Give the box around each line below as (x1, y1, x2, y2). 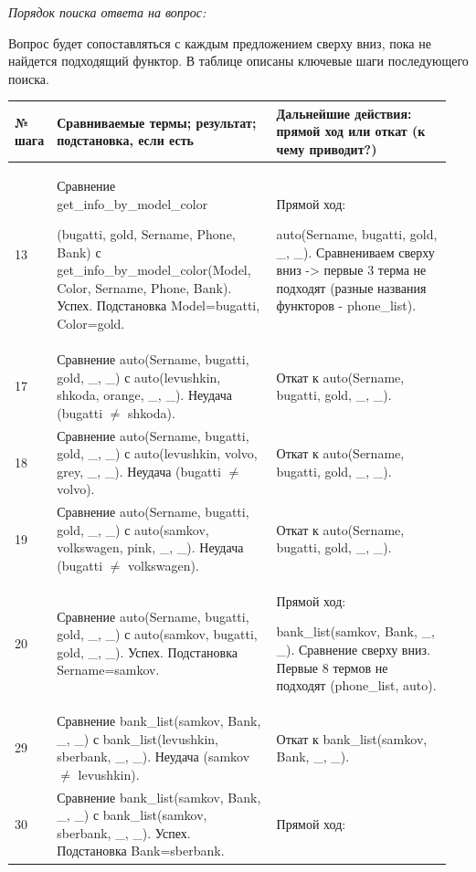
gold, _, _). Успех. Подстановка (57, 642, 238, 661)
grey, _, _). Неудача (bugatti (57, 461, 221, 480)
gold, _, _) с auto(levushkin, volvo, (57, 444, 258, 463)
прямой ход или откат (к (276, 121, 426, 141)
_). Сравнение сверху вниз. (276, 639, 430, 658)
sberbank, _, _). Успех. (57, 823, 191, 842)
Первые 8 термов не (276, 657, 388, 677)
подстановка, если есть (57, 131, 194, 150)
